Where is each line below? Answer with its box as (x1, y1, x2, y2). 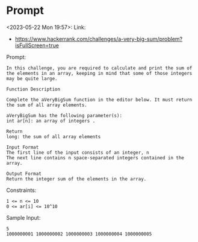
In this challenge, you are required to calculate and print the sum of (6, 65, 193, 71)
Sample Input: (6, 214, 41, 221)
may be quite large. (6, 75, 58, 81)
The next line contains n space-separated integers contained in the (6, 154, 185, 161)
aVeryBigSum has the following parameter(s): (6, 112, 122, 118)
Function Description (6, 86, 61, 92)
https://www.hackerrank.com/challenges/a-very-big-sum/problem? (14, 35, 183, 42)
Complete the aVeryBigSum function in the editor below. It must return (6, 97, 193, 103)
